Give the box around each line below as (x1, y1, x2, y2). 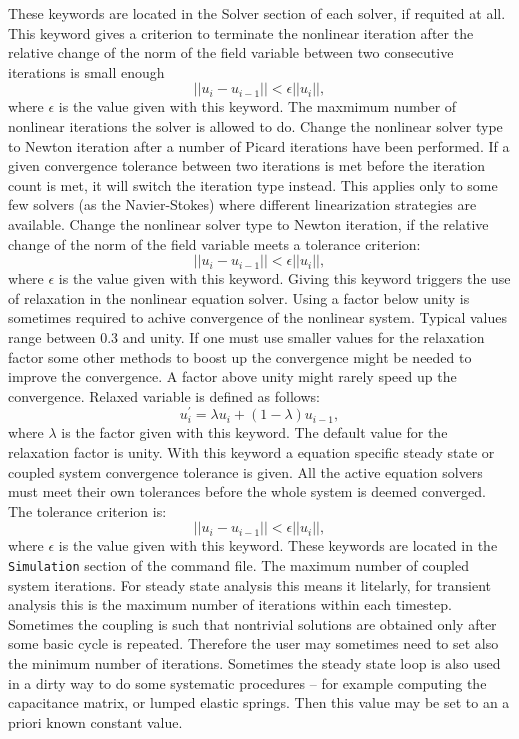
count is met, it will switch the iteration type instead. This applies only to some (8, 174, 498, 195)
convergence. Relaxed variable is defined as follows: (8, 385, 320, 406)
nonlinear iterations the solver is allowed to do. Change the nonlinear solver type (8, 115, 503, 136)
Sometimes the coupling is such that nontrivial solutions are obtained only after (8, 613, 497, 634)
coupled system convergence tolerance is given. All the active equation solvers (8, 461, 483, 482)
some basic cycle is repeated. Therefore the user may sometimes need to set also (8, 633, 499, 654)
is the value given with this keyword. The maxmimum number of (58, 96, 457, 117)
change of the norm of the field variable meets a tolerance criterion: (8, 233, 421, 254)
